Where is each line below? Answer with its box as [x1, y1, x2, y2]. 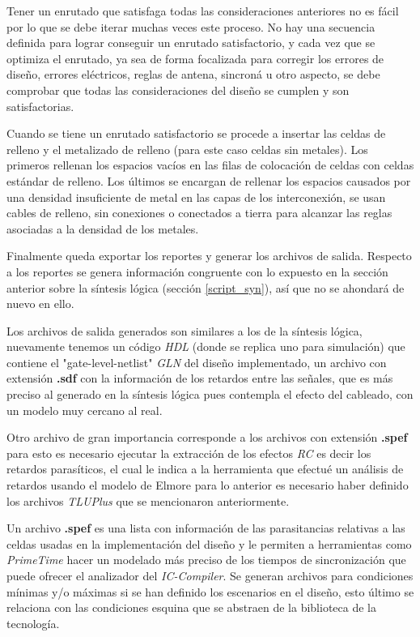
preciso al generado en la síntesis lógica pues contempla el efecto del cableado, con [6, 386, 414, 403]
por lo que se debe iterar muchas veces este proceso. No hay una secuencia [6, 18, 375, 35]
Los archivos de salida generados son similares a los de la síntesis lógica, [6, 322, 363, 339]
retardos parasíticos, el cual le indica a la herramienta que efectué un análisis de [6, 460, 404, 477]
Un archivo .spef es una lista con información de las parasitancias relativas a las [6, 519, 405, 537]
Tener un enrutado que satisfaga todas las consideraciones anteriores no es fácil [6, 2, 399, 19]
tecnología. [6, 614, 60, 631]
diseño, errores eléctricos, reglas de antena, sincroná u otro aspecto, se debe [6, 66, 380, 83]
